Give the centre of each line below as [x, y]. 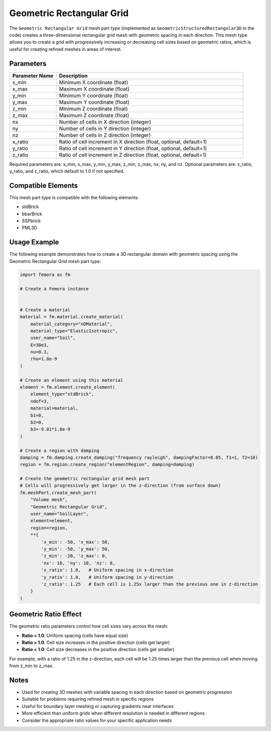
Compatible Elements [44, 185]
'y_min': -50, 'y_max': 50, [76, 549]
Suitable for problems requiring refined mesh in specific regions [88, 699]
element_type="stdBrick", [62, 394]
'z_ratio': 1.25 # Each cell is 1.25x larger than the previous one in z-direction [150, 584]
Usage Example [34, 242]
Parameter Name [33, 75]
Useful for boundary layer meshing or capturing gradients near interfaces [98, 706]
